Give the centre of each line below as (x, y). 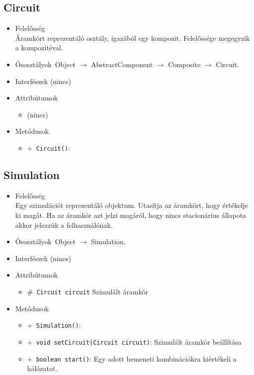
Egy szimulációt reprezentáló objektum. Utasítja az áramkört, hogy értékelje (131, 205)
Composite (184, 64)
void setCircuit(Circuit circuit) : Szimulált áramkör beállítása (139, 341)
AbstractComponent (122, 64)
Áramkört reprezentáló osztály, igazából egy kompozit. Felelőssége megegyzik (132, 38)
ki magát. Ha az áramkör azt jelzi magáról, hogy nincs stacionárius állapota (131, 215)
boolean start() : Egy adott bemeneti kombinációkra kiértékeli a (136, 358)
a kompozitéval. (39, 47)
